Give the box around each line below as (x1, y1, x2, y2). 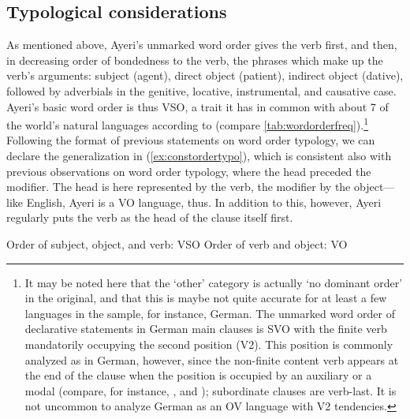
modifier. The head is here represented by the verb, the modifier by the (6, 178, 351, 195)
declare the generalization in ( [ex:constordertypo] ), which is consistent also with (6, 148, 392, 164)
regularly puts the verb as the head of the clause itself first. (6, 209, 293, 226)
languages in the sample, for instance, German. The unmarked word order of (24, 305, 395, 321)
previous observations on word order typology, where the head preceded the (6, 163, 371, 179)
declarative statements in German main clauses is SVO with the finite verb (24, 320, 387, 337)
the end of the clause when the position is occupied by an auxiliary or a (24, 367, 372, 383)
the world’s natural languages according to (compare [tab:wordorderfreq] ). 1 (6, 114, 369, 133)
